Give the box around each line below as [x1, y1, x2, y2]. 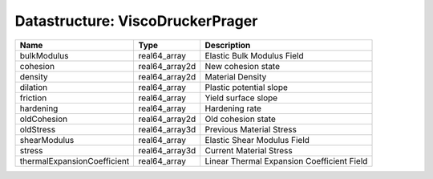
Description [204, 39, 251, 51]
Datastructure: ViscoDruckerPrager [14, 12, 258, 30]
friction [19, 92, 47, 104]
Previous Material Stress [204, 124, 297, 135]
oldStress [19, 124, 56, 135]
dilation [19, 81, 48, 92]
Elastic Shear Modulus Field [204, 134, 310, 145]
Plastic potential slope [204, 81, 289, 92]
